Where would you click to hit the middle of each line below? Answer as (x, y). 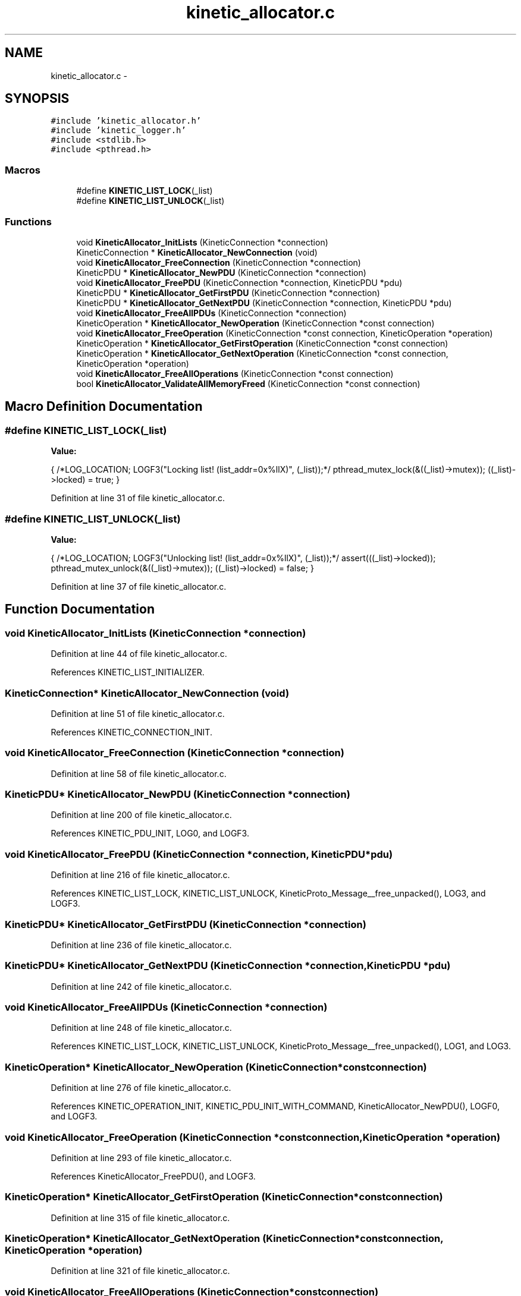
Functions (28, 221)
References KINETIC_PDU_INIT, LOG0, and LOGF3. (150, 833)
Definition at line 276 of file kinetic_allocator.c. (141, 1088)
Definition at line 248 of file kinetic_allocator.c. (141, 1028)
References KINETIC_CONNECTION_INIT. (131, 732)
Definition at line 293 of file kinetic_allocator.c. (141, 1157)
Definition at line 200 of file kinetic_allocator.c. (141, 815)
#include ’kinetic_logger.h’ (118, 130)
